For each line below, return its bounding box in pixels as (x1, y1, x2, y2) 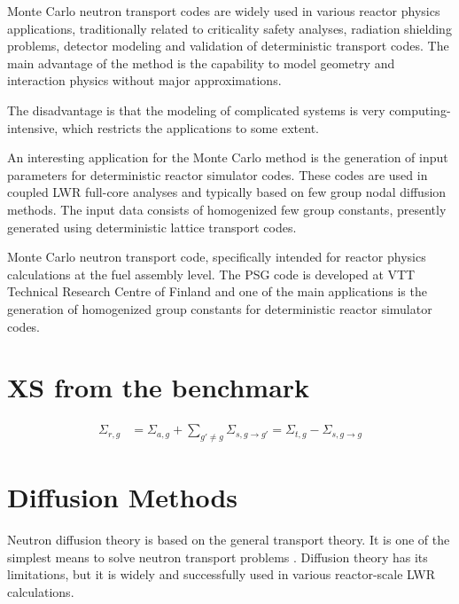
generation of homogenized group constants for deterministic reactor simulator (7, 299, 432, 318)
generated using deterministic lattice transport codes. (7, 217, 297, 236)
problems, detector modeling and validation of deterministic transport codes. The (7, 36, 449, 55)
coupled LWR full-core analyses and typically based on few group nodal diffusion (7, 183, 447, 201)
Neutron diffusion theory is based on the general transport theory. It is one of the (7, 530, 450, 549)
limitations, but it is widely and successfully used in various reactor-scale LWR (7, 565, 435, 584)
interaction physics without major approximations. (7, 71, 282, 90)
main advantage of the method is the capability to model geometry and (7, 53, 395, 72)
